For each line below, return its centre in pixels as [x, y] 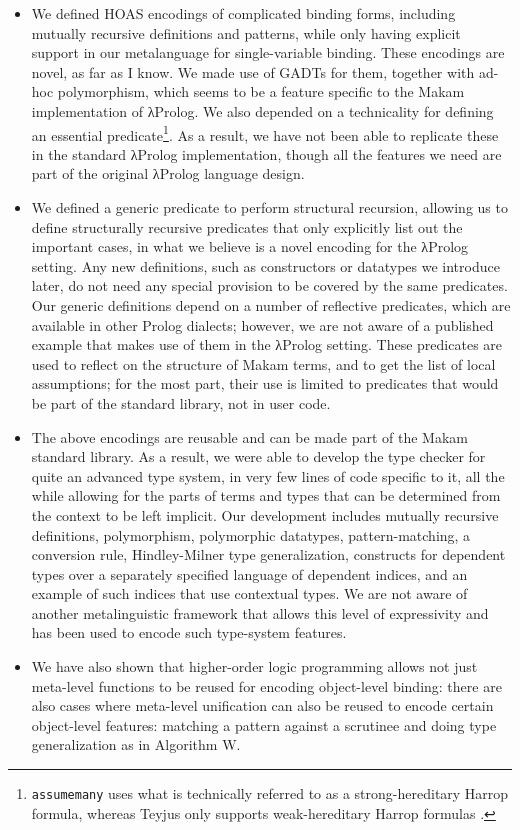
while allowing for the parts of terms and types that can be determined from [266, 495]
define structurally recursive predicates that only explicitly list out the [247, 226]
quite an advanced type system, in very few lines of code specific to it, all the [268, 475]
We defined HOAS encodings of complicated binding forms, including [243, 13]
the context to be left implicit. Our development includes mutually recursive [265, 514]
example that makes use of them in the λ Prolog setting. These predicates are [267, 344]
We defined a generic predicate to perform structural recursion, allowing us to [269, 207]
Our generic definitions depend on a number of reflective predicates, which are [271, 304]
